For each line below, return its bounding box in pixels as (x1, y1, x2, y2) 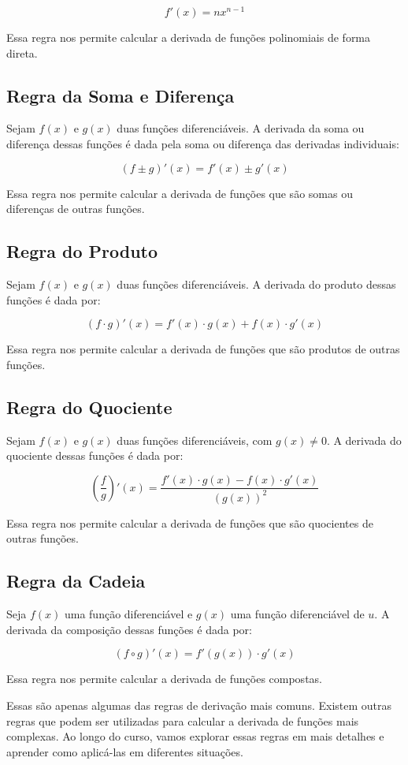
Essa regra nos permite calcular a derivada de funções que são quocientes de (6, 514, 373, 531)
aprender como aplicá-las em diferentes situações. (6, 743, 243, 759)
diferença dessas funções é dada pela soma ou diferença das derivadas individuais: (6, 136, 399, 152)
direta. (6, 44, 38, 61)
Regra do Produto (6, 239, 158, 263)
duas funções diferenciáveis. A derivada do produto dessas (117, 276, 396, 293)
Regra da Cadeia (6, 569, 146, 593)
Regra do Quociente (6, 394, 172, 419)
